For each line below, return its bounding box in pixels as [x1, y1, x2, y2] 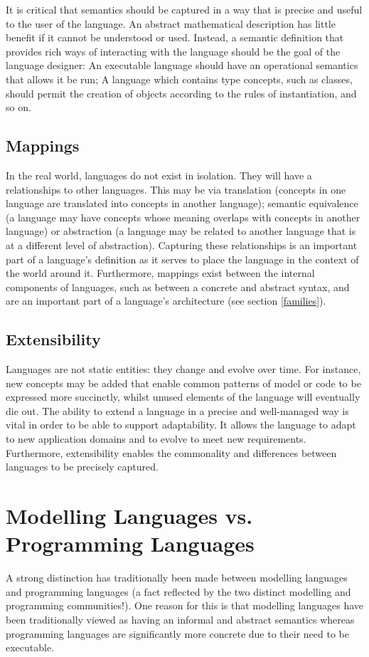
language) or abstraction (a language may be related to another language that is [6, 224, 356, 238]
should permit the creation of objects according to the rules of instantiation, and [6, 85, 357, 100]
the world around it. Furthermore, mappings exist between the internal [6, 266, 315, 280]
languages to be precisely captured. [6, 459, 159, 474]
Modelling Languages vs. [6, 501, 253, 530]
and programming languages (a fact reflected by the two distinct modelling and [6, 584, 351, 599]
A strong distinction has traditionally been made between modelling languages [6, 570, 348, 585]
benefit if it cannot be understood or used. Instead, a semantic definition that [6, 30, 344, 45]
